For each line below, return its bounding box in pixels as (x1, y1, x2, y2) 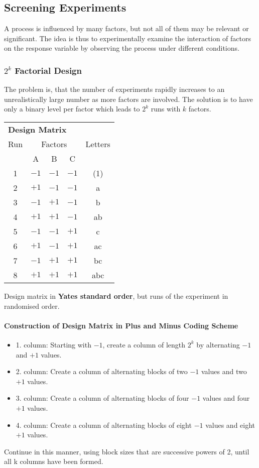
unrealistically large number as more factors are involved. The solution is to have (4, 93, 253, 104)
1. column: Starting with (16, 339, 91, 349)
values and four (202, 393, 250, 403)
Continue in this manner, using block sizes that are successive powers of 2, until (4, 446, 249, 456)
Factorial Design (15, 64, 82, 76)
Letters (85, 138, 110, 150)
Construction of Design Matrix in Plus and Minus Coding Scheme (4, 320, 238, 330)
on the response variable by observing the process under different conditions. (4, 43, 239, 53)
